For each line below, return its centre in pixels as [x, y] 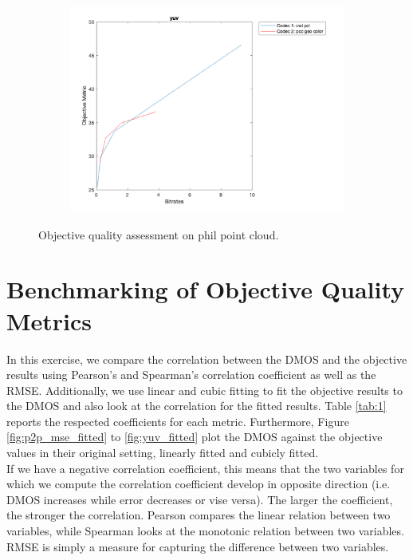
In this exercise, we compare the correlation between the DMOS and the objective [207, 359]
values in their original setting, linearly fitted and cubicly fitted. [163, 453]
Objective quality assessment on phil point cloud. [159, 234]
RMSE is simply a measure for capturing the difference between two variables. [198, 546]
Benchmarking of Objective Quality [206, 289]
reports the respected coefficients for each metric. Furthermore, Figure [178, 421]
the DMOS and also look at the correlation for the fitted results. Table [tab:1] [197, 406]
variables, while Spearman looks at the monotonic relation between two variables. [205, 531]
